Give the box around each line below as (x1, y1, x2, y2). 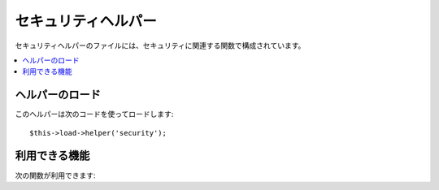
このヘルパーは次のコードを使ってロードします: (15, 110, 174, 119)
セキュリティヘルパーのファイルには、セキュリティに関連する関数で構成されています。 (15, 41, 306, 50)
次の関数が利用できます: (15, 171, 97, 180)
